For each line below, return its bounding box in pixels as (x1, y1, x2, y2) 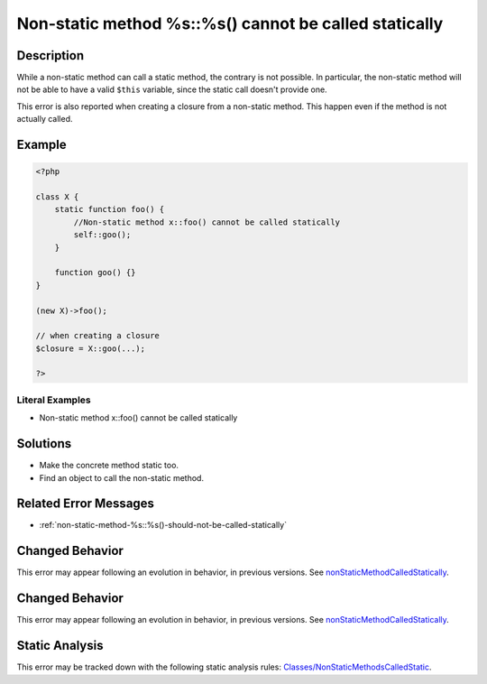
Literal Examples (16, 393, 91, 406)
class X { (35, 192, 79, 202)
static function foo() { (54, 204, 165, 215)
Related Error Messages (16, 496, 155, 512)
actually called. (16, 114, 73, 125)
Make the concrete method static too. (39, 460, 179, 471)
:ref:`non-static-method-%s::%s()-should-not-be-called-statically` (39, 520, 288, 531)
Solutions (16, 436, 72, 451)
